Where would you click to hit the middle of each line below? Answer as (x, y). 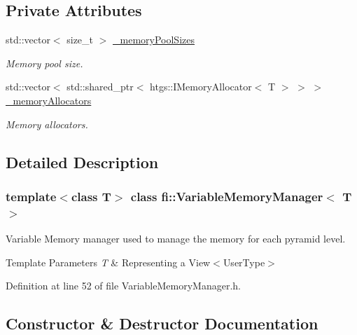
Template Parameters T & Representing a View (108, 262)
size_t (80, 40)
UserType (244, 262)
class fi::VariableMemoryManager (227, 196)
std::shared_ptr (100, 87)
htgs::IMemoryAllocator (201, 87)
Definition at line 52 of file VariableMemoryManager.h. (123, 286)
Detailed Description (82, 162)
